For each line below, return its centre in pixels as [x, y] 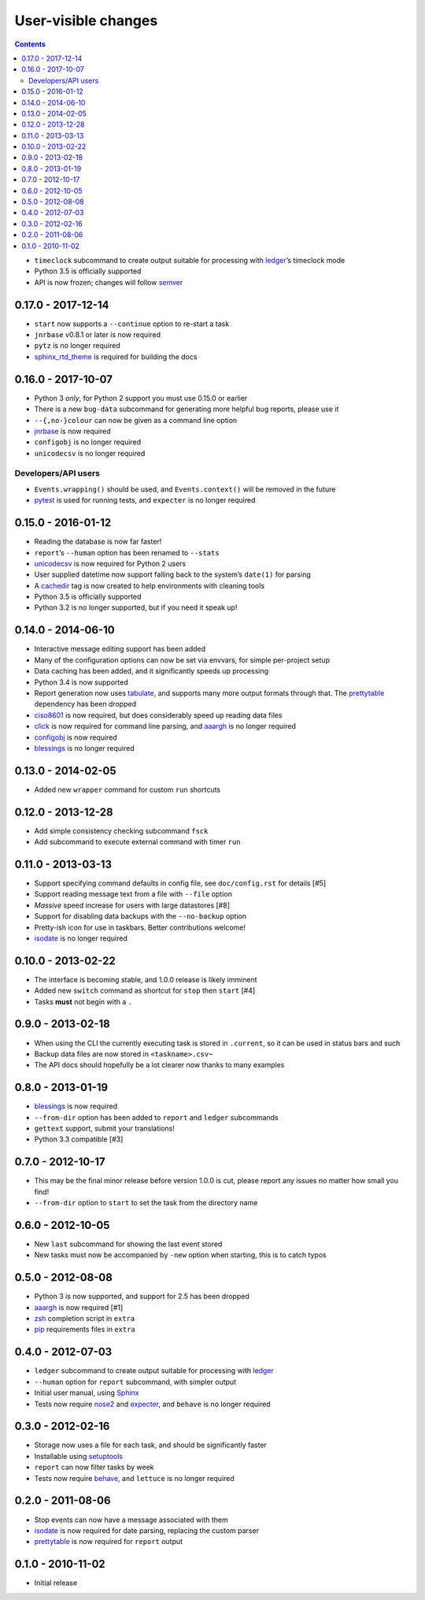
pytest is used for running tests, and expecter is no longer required [145, 500]
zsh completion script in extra [85, 1319]
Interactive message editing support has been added [120, 649]
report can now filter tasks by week [94, 1467]
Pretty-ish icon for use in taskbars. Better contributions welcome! [140, 927]
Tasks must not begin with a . [83, 1001]
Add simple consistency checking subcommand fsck [121, 830]
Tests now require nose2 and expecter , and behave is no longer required [152, 1404]
